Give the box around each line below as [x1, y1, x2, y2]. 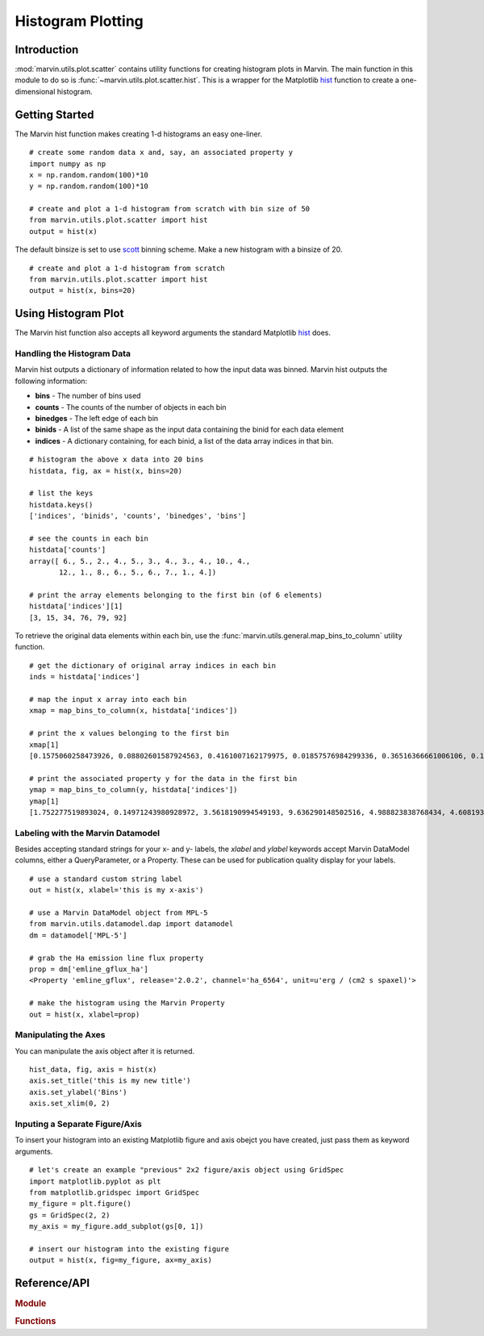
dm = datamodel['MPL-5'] [29, 930, 127, 940]
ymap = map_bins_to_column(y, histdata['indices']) [29, 785, 238, 795]
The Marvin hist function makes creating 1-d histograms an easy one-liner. [15, 129, 262, 139]
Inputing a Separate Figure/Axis [15, 1118, 143, 1129]
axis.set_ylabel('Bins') [29, 1088, 127, 1096]
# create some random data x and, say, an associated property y [29, 148, 294, 157]
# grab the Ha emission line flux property [29, 953, 204, 962]
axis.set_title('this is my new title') [29, 1076, 191, 1085]
